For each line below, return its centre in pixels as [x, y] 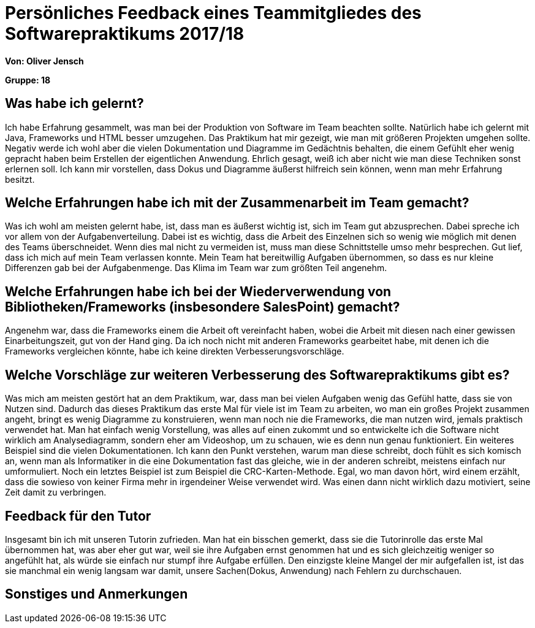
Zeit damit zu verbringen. [56, 492]
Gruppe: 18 [28, 80]
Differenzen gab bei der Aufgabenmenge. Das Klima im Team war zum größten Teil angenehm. [196, 268]
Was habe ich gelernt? [74, 104]
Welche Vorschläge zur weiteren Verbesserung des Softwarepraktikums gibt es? [257, 375]
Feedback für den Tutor [78, 516]
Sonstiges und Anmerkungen [97, 594]
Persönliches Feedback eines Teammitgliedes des [213, 13]
